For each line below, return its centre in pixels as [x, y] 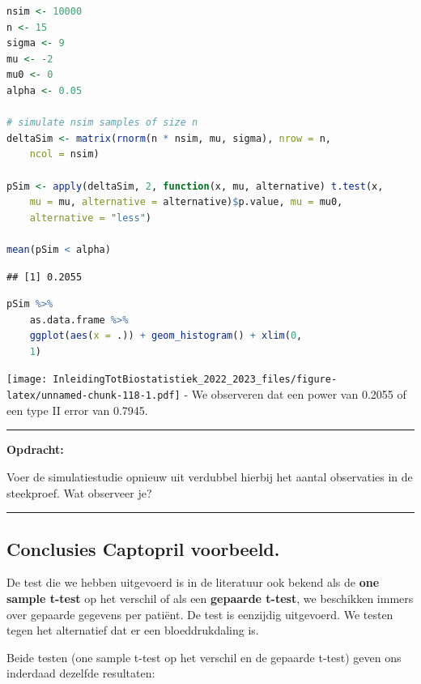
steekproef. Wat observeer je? [79, 492]
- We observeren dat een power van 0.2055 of [295, 394]
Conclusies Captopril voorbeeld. [143, 548]
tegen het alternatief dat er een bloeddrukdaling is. [133, 630]
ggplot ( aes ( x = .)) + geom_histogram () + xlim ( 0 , [166, 336]
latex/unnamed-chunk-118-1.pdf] [94, 396]
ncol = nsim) [64, 154]
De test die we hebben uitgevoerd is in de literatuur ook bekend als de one [193, 582]
